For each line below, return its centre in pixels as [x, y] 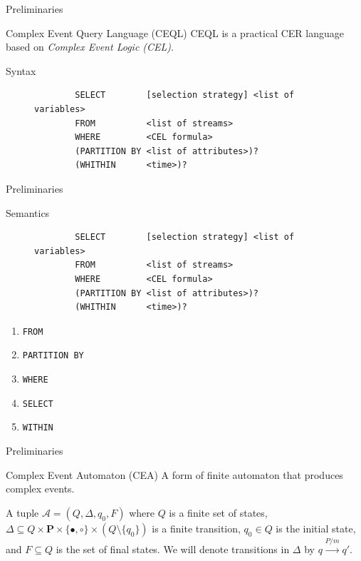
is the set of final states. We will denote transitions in [173, 549]
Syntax [21, 70]
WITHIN [38, 428]
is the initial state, [316, 528]
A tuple [22, 512]
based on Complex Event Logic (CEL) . [90, 47]
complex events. [40, 489]
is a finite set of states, [218, 512]
